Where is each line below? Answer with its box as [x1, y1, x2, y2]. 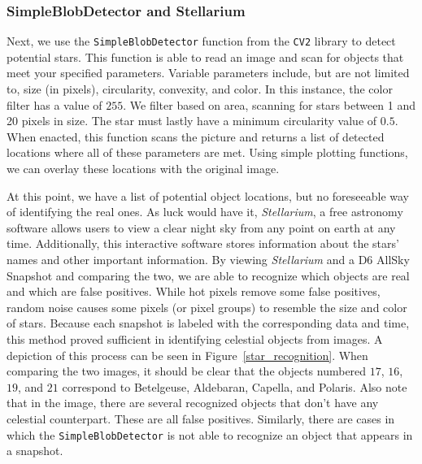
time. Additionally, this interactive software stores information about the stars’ [7, 235, 399, 252]
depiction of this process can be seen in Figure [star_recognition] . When [7, 346, 368, 363]
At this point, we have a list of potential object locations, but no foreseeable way [7, 187, 409, 204]
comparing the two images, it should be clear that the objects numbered [7, 362, 367, 379]
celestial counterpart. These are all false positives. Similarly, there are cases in [7, 410, 395, 427]
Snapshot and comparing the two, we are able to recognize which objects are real [7, 267, 410, 284]
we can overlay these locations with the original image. [7, 160, 280, 177]
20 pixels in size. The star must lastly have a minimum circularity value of [7, 112, 377, 129]
